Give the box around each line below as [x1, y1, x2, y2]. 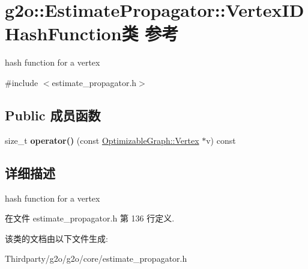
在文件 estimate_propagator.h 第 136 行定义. [5, 212, 175, 224]
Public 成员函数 [5, 105, 101, 124]
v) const [206, 134, 236, 146]
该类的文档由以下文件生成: [5, 232, 108, 244]
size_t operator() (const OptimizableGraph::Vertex [5, 134, 199, 146]
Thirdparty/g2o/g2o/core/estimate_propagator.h [5, 252, 187, 265]
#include [5, 76, 38, 88]
